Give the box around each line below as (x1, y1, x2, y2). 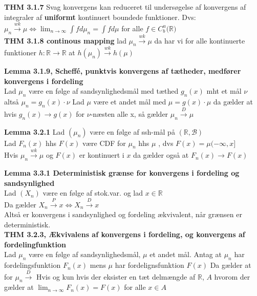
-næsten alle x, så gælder (90, 108, 168, 119)
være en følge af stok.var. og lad (42, 187, 143, 198)
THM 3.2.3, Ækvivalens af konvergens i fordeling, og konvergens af (4, 229, 245, 240)
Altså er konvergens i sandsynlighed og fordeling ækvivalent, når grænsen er (4, 209, 242, 220)
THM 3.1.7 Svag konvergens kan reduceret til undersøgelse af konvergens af (4, 2, 246, 12)
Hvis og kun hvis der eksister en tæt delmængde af (36, 271, 196, 282)
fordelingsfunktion (4, 260, 61, 270)
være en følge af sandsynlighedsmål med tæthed (28, 86, 179, 96)
